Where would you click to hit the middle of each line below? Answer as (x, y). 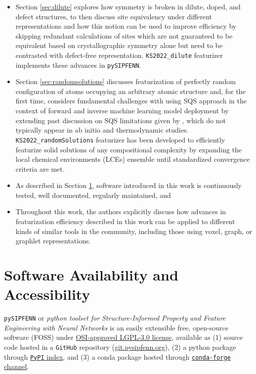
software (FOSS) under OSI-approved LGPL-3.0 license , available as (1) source (124, 337)
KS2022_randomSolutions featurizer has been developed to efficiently (120, 139)
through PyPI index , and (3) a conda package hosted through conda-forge (117, 356)
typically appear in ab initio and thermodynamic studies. (102, 130)
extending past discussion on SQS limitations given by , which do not (121, 120)
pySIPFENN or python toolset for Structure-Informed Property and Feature (115, 318)
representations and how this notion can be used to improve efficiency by (126, 26)
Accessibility (47, 294)
